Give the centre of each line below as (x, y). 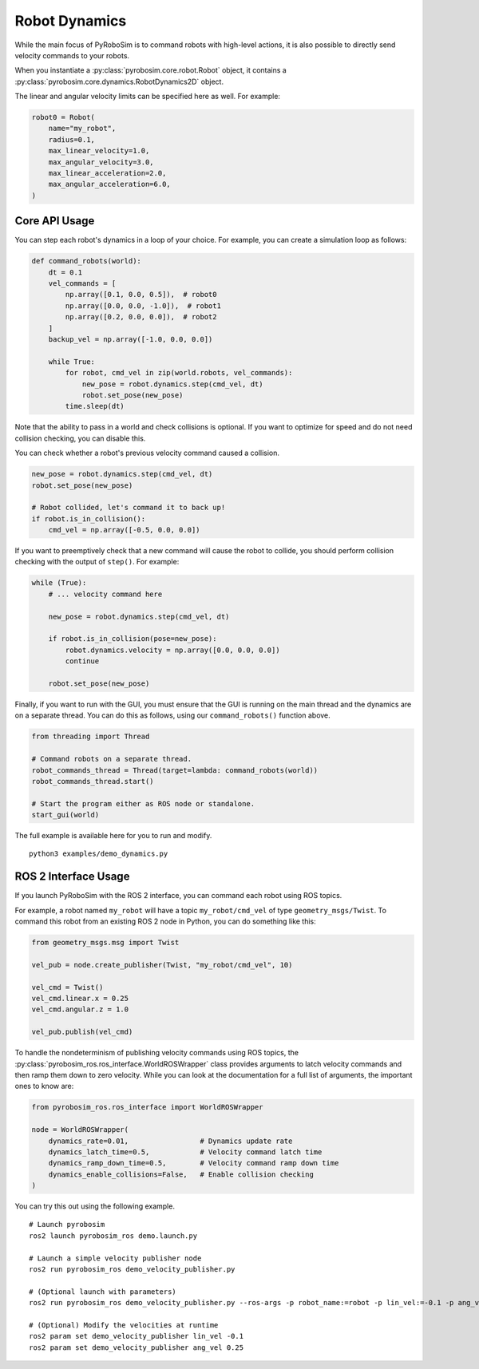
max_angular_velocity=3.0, (101, 162)
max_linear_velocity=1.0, (99, 151)
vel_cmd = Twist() (67, 987)
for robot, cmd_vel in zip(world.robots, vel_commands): (179, 373)
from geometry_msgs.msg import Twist (105, 943)
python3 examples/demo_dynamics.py (99, 854)
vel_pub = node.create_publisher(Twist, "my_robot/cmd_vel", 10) (162, 965)
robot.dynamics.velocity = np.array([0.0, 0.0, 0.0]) (172, 650)
